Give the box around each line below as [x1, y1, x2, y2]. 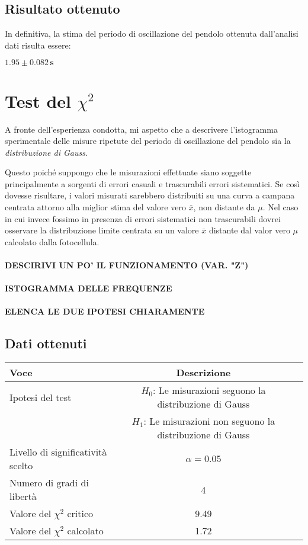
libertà [9, 489, 37, 504]
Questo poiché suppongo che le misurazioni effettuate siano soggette [5, 166, 252, 178]
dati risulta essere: [5, 39, 71, 51]
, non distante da [193, 201, 255, 213]
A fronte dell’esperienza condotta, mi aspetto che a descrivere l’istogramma [5, 123, 278, 135]
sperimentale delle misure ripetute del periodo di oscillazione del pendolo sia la [5, 134, 291, 147]
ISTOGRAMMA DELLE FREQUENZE [5, 282, 172, 294]
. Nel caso [262, 201, 299, 213]
